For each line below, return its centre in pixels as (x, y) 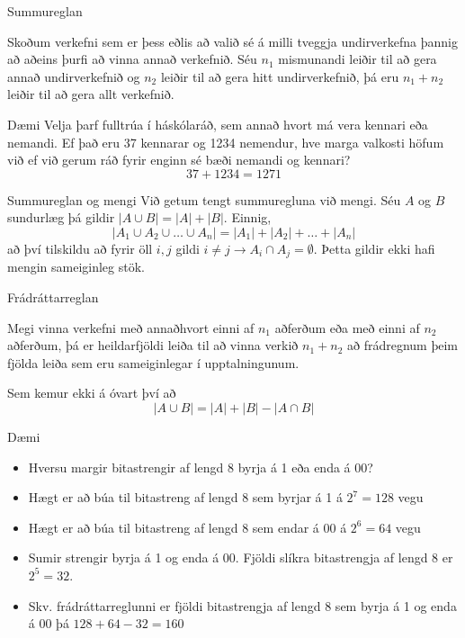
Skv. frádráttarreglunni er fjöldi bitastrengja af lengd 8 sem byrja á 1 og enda (242, 605)
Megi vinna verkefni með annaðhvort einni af (131, 327)
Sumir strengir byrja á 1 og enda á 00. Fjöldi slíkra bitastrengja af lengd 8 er (241, 557)
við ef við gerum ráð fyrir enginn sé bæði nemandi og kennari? (179, 160)
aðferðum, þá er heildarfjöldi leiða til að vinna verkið (153, 345)
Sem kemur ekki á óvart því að (92, 393)
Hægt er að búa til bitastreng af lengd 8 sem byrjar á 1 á (185, 497)
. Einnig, (247, 217)
